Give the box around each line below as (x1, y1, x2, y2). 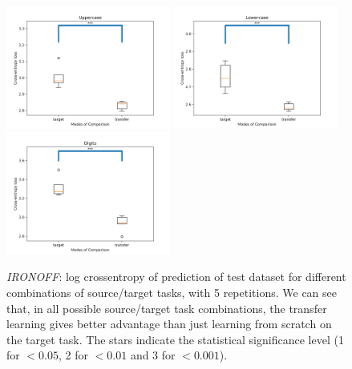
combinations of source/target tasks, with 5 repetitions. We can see (6, 284, 337, 301)
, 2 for (59, 347, 88, 363)
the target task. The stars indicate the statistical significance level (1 (6, 331, 344, 347)
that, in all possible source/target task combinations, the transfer (6, 299, 327, 316)
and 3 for (130, 347, 176, 363)
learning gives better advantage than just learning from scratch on (6, 315, 332, 332)
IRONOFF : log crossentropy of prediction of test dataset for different (6, 268, 346, 285)
